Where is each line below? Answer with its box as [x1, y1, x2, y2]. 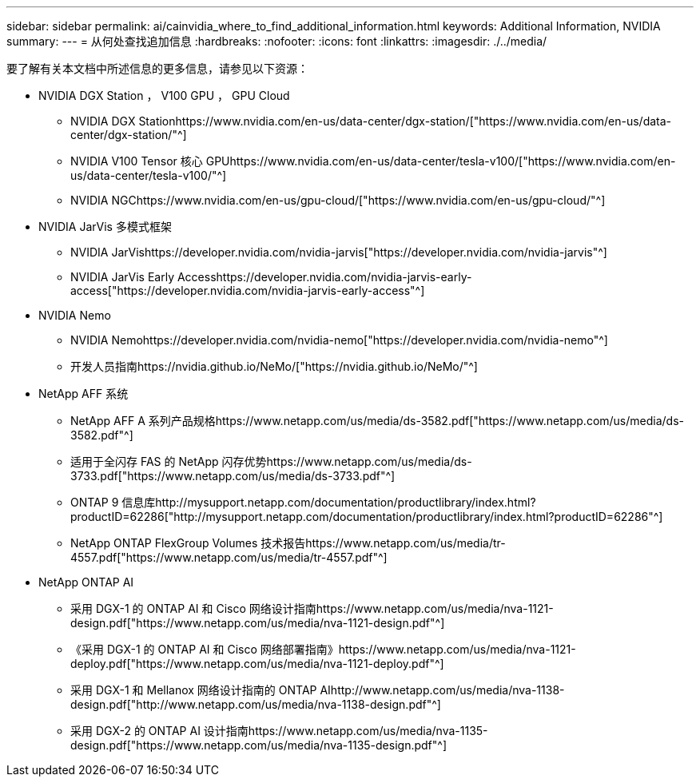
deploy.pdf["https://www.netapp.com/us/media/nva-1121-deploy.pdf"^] [70, 657, 444, 670]
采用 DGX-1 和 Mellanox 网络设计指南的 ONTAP [70, 683, 317, 697]
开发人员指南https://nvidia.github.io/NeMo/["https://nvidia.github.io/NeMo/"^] [70, 360, 478, 373]
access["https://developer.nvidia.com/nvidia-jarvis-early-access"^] [70, 284, 425, 297]
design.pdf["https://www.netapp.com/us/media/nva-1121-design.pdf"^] [70, 616, 445, 630]
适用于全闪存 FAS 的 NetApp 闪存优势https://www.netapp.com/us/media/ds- [70, 455, 472, 468]
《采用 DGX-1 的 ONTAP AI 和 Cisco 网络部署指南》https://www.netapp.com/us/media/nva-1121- [70, 642, 576, 656]
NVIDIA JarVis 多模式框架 [38, 220, 172, 233]
